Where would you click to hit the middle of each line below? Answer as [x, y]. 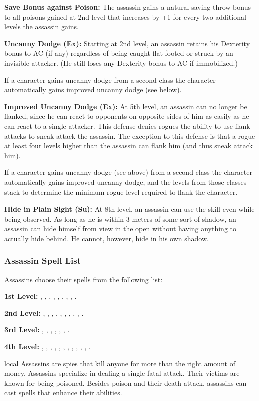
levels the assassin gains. [41, 26]
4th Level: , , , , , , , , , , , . [47, 347]
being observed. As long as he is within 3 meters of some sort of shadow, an [120, 218]
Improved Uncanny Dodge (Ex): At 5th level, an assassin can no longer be [126, 106]
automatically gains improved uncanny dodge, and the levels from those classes [125, 182]
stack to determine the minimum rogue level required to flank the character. [121, 192]
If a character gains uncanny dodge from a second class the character [110, 79]
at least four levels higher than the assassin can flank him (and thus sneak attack [128, 146]
